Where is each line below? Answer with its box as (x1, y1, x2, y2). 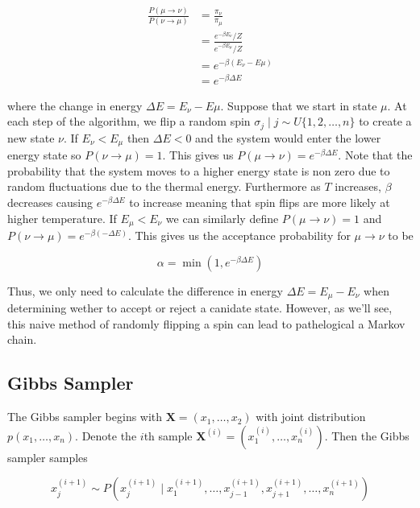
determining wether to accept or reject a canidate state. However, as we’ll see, (7, 299, 393, 316)
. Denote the (75, 427, 137, 444)
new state (7, 129, 55, 146)
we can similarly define (165, 209, 279, 226)
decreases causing (7, 194, 94, 211)
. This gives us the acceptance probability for (127, 227, 351, 244)
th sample (143, 427, 193, 444)
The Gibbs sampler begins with (7, 408, 163, 425)
